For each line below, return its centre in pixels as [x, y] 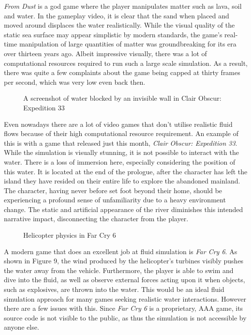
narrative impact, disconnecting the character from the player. [96, 219]
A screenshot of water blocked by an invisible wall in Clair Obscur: [122, 98]
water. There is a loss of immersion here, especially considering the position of [120, 161]
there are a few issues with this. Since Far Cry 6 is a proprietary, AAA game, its [124, 308]
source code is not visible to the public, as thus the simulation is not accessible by [125, 317]
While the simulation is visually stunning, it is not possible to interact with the [121, 152]
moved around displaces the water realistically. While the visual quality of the [119, 25]
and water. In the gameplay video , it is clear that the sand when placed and [117, 15]
